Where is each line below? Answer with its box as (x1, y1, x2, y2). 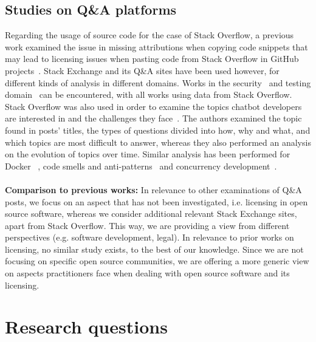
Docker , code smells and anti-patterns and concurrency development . (5, 159, 277, 172)
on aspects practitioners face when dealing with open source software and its (5, 267, 290, 279)
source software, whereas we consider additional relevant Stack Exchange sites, (5, 207, 297, 220)
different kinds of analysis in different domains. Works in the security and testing (5, 76, 311, 89)
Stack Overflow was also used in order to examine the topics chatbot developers (5, 100, 302, 112)
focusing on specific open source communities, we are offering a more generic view (5, 255, 309, 267)
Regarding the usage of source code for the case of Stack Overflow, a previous (5, 29, 294, 41)
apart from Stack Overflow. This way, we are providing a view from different (5, 219, 290, 231)
